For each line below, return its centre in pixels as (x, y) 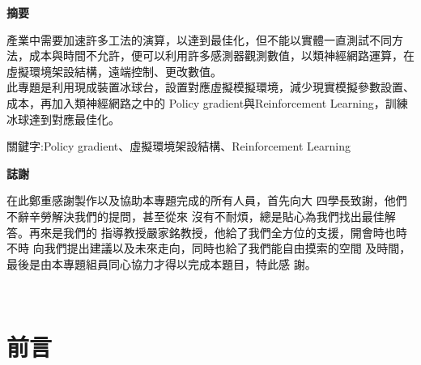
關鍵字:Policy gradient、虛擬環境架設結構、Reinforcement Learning (179, 146)
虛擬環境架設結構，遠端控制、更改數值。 (114, 71)
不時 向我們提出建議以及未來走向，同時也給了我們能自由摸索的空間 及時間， (209, 248)
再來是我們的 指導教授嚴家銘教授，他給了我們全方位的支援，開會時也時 (218, 232)
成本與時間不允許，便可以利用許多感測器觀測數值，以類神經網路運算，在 (221, 55)
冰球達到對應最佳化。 (63, 119)
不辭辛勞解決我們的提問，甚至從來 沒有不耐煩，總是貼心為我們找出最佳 (196, 216)
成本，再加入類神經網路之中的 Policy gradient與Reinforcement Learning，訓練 (207, 102)
